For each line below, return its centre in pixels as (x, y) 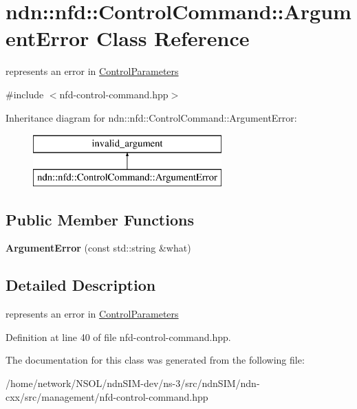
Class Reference (173, 38)
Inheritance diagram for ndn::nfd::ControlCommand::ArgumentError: (151, 117)
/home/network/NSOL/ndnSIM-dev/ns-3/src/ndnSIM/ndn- (133, 383)
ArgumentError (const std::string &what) (98, 248)
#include (25, 94)
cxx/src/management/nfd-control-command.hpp (107, 396)
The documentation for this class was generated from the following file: (155, 360)
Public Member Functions (100, 219)
